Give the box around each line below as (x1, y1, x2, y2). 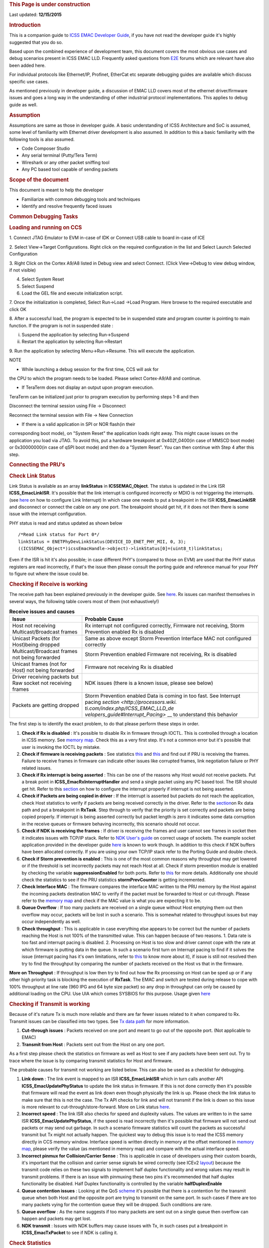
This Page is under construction (9, 1, 91, 7)
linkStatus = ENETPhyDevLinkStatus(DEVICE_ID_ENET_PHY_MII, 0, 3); (18, 539, 186, 544)
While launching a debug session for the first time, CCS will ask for (21, 366, 159, 372)
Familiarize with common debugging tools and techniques (21, 196, 140, 202)
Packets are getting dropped (12, 702, 79, 709)
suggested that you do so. (9, 39, 63, 45)
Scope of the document (9, 176, 69, 183)
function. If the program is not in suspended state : (9, 322, 114, 328)
